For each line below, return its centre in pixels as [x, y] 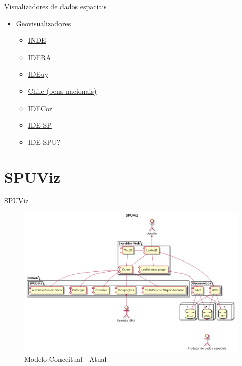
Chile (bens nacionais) [62, 91]
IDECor [40, 108]
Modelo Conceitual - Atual [66, 359]
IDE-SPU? [44, 142]
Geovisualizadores [43, 23]
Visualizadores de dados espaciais [55, 6]
